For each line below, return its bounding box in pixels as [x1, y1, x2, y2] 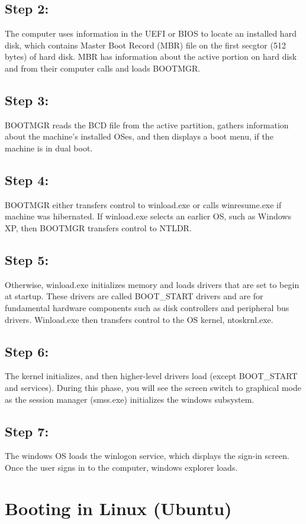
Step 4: [5, 170, 49, 189]
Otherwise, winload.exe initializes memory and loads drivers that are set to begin [5, 278, 299, 290]
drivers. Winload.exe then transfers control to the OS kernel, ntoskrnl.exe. [5, 313, 273, 325]
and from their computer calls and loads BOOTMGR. [5, 62, 201, 74]
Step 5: [5, 250, 49, 269]
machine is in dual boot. [5, 141, 93, 154]
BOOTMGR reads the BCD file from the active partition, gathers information [5, 118, 289, 131]
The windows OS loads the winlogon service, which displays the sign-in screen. [5, 449, 289, 462]
